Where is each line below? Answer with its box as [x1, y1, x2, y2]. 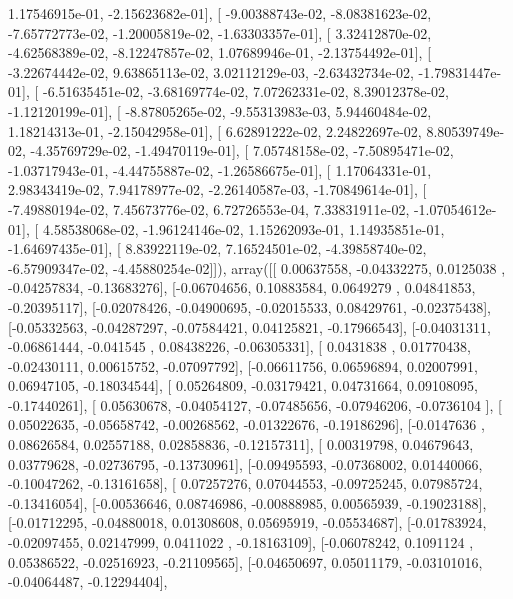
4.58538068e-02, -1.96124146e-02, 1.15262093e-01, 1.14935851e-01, [42, 218, 445, 239]
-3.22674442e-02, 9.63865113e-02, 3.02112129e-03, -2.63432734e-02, [8, 61, 414, 82]
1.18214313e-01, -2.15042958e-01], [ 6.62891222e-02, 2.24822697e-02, [8, 120, 422, 141]
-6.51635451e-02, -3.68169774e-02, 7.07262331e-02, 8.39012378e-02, [42, 81, 449, 102]
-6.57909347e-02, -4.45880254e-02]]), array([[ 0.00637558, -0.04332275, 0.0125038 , [8, 257, 506, 278]
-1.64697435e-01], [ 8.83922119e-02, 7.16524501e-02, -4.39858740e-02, [8, 238, 427, 259]
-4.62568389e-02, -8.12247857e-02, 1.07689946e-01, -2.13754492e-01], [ [8, 42, 432, 63]
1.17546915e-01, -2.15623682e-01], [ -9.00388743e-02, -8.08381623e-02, [8, 3, 432, 23]
